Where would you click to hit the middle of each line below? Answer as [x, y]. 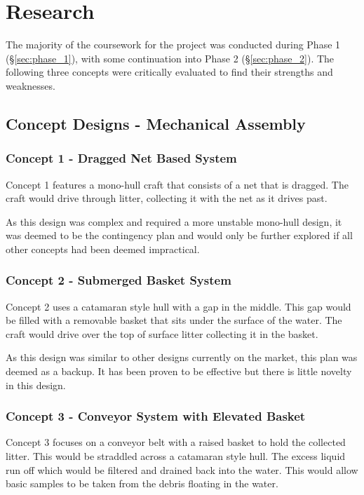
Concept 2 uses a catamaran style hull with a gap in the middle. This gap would [178, 306]
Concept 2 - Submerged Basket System [119, 280]
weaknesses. [31, 85]
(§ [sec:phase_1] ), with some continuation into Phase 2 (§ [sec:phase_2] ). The [170, 58]
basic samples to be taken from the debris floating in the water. [142, 483]
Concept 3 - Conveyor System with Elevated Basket [156, 416]
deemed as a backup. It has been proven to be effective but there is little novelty [179, 371]
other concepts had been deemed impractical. [103, 249]
